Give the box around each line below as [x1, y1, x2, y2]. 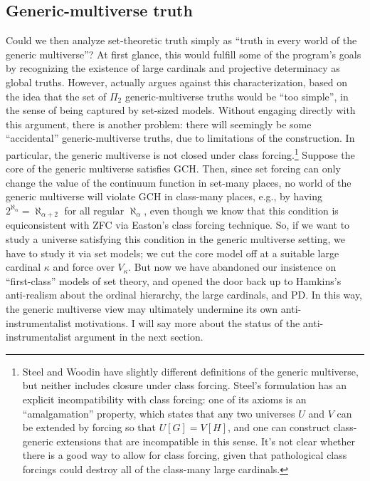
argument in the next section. [75, 329, 203, 344]
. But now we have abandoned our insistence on [128, 259, 337, 274]
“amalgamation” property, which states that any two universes [22, 405, 295, 420]
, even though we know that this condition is [144, 202, 339, 217]
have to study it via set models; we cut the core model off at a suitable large [6, 245, 339, 260]
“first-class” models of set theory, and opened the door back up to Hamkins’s [6, 273, 342, 288]
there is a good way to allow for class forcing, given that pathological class [22, 448, 347, 462]
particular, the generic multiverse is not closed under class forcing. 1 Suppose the [6, 145, 355, 162]
